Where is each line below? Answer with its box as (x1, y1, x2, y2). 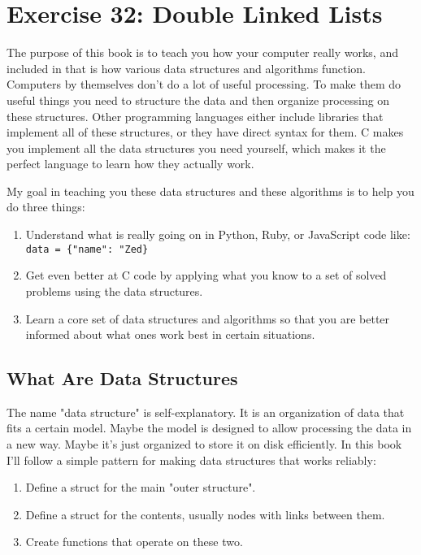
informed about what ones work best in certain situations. (25, 326, 315, 343)
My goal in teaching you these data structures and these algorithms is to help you (7, 182, 414, 199)
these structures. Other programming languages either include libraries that (7, 107, 384, 124)
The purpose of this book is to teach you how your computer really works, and (7, 44, 398, 61)
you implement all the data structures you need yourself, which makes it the (7, 139, 386, 156)
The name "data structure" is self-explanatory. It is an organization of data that (7, 403, 405, 420)
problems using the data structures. (25, 282, 203, 299)
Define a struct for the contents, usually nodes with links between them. (25, 505, 385, 522)
